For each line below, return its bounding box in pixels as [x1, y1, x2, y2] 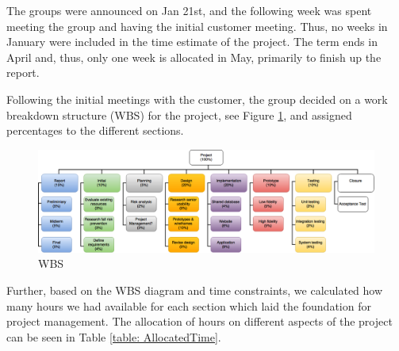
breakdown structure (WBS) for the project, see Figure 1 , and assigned [6, 106, 352, 123]
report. [6, 64, 40, 81]
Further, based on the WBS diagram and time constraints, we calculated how [6, 281, 383, 298]
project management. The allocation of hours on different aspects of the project [6, 313, 393, 330]
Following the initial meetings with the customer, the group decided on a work [6, 90, 388, 107]
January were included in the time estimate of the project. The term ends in [6, 33, 378, 50]
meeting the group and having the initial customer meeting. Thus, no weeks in [6, 17, 388, 34]
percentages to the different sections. [6, 122, 184, 139]
